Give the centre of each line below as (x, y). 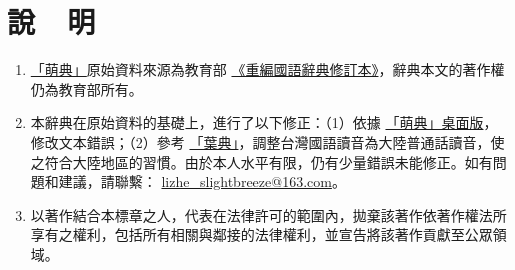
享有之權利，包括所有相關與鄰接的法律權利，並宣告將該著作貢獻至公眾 (261, 234)
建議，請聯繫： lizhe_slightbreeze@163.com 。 (202, 181)
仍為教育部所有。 (86, 88)
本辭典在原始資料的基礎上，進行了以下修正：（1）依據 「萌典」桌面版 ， (264, 122)
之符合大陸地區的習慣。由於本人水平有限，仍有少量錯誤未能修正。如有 (261, 161)
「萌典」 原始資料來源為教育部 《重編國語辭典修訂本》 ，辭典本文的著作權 (267, 69)
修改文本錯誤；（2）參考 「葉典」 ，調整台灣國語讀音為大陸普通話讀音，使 (267, 141)
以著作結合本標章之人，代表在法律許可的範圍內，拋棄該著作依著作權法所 (268, 214)
